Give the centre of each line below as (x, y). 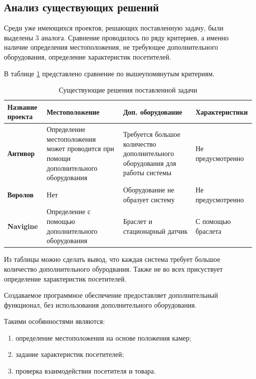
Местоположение (73, 111)
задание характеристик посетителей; (70, 354)
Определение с (69, 211)
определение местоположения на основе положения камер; (103, 337)
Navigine (23, 226)
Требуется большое (152, 134)
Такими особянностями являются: (54, 321)
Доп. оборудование (153, 111)
